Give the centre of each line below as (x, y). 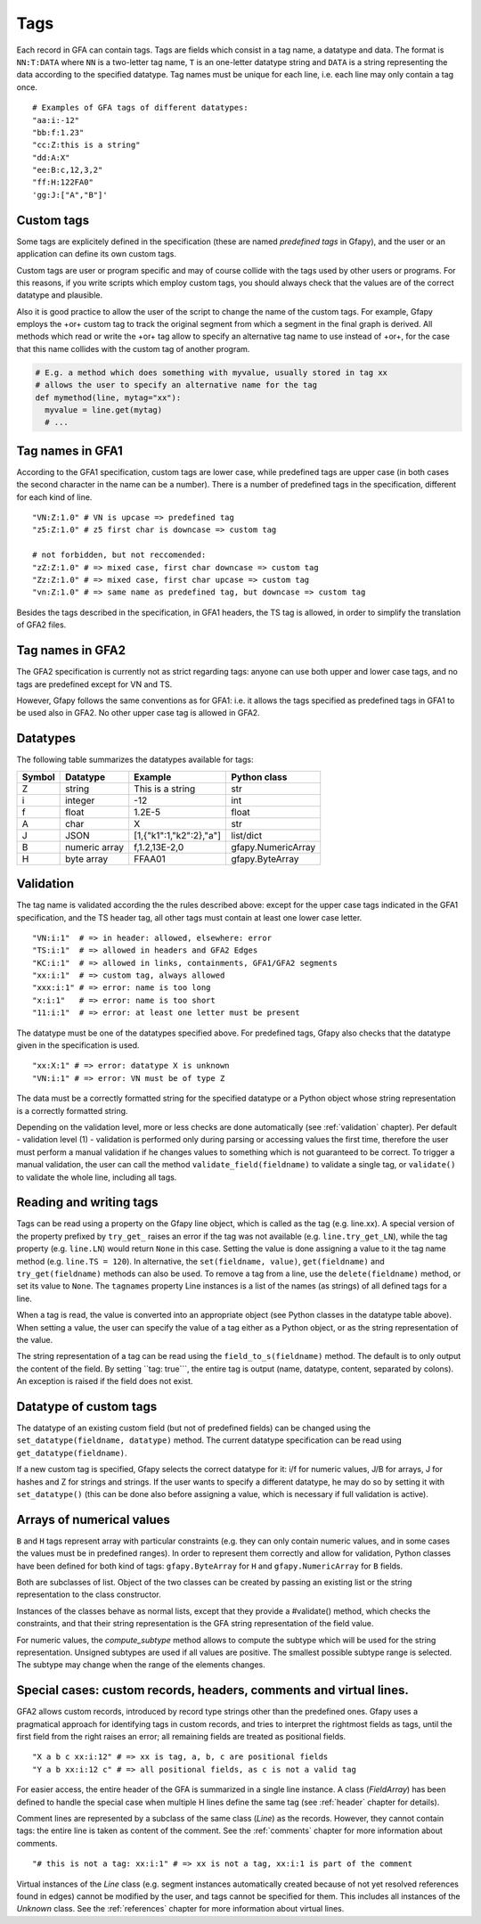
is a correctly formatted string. (72, 1110)
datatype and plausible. (60, 295)
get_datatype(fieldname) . (72, 1453)
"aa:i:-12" (56, 120)
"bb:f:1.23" (58, 132)
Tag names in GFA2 (71, 651)
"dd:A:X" (51, 157)
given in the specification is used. (78, 1045)
